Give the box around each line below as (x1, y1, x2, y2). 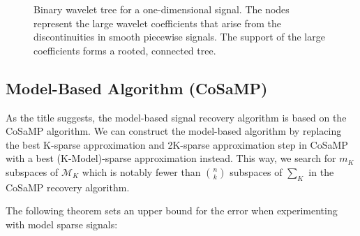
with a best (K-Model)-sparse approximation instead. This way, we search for (6, 151, 336, 165)
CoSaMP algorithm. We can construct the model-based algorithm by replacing (6, 124, 342, 138)
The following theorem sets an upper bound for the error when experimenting (6, 203, 338, 218)
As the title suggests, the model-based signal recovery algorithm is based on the (6, 110, 347, 124)
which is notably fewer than (82, 164, 201, 179)
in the (308, 164, 334, 179)
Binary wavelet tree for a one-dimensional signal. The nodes (33, 2, 290, 16)
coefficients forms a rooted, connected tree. (33, 43, 216, 57)
